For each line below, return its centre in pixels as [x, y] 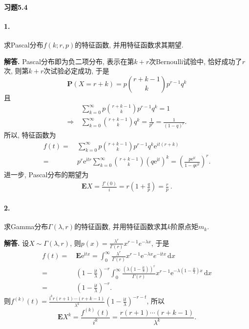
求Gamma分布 [26, 226]
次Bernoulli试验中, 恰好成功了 [196, 61]
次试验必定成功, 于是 [76, 71]
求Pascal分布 [24, 44]
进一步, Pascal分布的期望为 [46, 175]
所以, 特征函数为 [30, 135]
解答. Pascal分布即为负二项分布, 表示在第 [69, 61]
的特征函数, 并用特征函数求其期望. [129, 44]
